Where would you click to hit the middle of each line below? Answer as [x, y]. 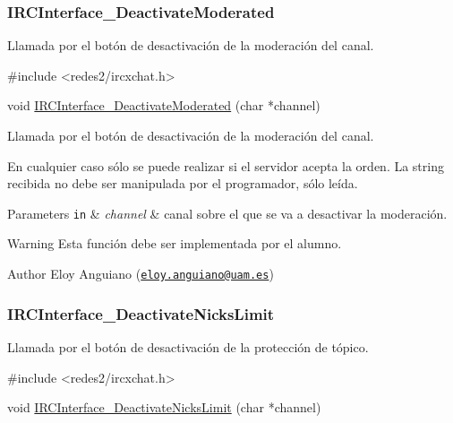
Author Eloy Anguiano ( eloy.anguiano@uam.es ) [141, 274]
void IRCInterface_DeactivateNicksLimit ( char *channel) [164, 407]
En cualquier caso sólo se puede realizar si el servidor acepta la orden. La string [226, 165]
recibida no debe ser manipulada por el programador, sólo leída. [183, 183]
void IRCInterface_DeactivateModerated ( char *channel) [164, 105]
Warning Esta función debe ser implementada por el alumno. [175, 243]
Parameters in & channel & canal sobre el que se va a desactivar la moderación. [227, 213]
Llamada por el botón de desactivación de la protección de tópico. [188, 346]
